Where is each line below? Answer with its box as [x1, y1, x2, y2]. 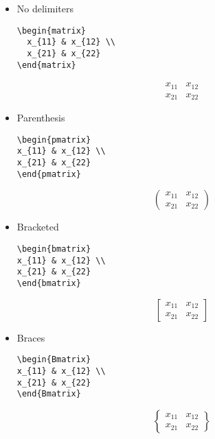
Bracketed [16, 219, 59, 234]
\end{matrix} [16, 60, 76, 70]
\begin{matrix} [16, 25, 87, 36]
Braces [16, 330, 45, 344]
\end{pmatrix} [16, 169, 81, 179]
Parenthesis [16, 110, 65, 125]
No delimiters [16, 1, 73, 15]
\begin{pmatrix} [16, 134, 91, 145]
